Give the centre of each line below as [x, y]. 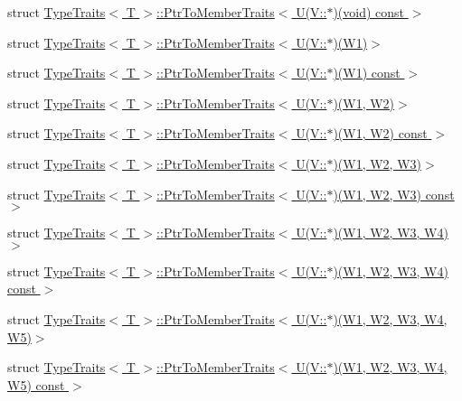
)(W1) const [367, 73]
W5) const [36, 384]
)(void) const [369, 12]
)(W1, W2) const [380, 133]
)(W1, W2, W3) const [394, 194]
